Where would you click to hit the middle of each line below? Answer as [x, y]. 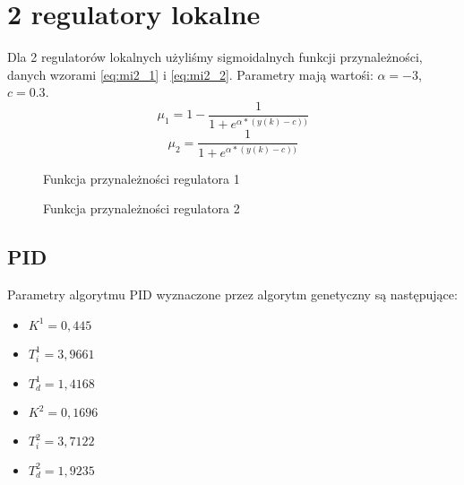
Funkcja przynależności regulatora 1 [142, 178]
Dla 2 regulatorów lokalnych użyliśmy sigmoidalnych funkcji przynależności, [215, 57]
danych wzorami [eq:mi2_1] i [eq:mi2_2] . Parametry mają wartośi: [190, 74]
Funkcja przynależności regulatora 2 [142, 208]
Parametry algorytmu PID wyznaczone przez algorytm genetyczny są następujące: [232, 294]
